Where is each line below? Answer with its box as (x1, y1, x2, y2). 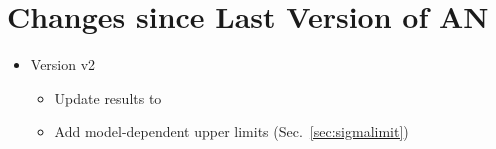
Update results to (54, 87, 162, 108)
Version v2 (30, 54, 96, 75)
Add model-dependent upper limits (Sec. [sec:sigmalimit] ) (54, 121, 409, 142)
